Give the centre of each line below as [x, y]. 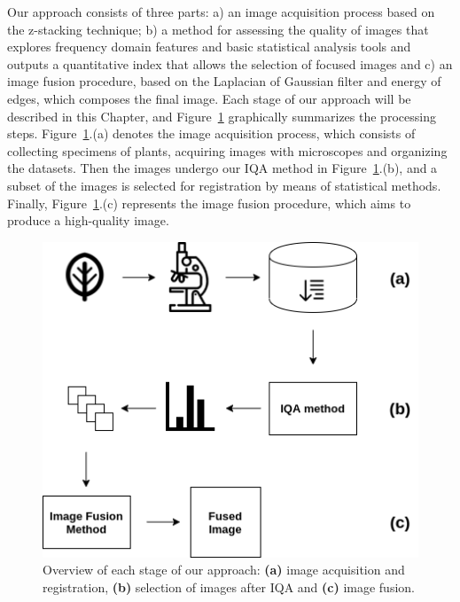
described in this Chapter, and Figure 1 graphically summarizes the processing [222, 116]
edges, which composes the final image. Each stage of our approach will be [209, 98]
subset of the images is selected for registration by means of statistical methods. [224, 185]
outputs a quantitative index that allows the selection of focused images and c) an [230, 63]
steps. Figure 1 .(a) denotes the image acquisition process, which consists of [211, 133]
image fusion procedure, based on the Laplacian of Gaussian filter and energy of [224, 81]
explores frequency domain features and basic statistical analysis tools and [209, 47]
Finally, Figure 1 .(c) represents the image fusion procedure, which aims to [209, 203]
